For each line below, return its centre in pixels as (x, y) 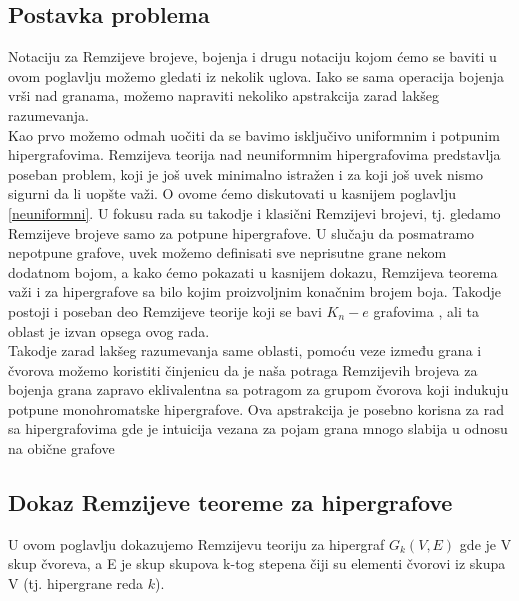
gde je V (485, 543)
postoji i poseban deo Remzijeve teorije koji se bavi (165, 310)
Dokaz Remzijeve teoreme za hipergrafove (230, 502)
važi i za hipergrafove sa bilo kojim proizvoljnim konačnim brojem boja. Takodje (254, 291)
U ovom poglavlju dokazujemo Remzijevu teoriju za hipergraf (196, 543)
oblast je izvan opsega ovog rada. (109, 330)
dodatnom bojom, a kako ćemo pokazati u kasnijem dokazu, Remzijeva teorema (253, 271)
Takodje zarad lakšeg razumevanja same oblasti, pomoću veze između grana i (245, 350)
